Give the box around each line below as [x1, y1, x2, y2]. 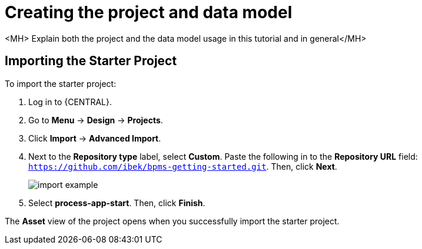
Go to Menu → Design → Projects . [28, 115, 163, 125]
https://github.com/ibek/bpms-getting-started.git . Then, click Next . [28, 161, 337, 171]
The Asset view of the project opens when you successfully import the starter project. [5, 216, 340, 226]
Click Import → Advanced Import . [28, 133, 161, 143]
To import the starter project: [5, 78, 117, 89]
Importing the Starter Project [5, 53, 177, 69]
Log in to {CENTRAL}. [28, 96, 112, 107]
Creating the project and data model [5, 2, 293, 22]
